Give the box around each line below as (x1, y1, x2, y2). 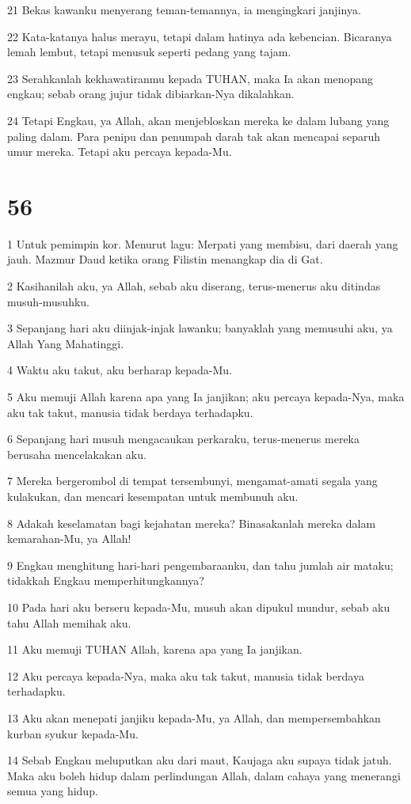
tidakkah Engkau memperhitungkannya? (7, 572, 204, 589)
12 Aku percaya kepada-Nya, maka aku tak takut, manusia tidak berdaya (7, 667, 364, 684)
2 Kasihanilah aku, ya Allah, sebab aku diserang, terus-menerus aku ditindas (7, 278, 381, 294)
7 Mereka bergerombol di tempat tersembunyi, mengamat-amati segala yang (7, 472, 378, 489)
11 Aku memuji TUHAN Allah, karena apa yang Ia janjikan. (7, 641, 303, 658)
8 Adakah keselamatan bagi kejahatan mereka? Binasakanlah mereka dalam (7, 514, 376, 531)
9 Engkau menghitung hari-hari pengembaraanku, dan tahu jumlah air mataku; (7, 556, 394, 573)
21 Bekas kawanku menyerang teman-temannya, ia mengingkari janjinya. (7, 2, 361, 17)
